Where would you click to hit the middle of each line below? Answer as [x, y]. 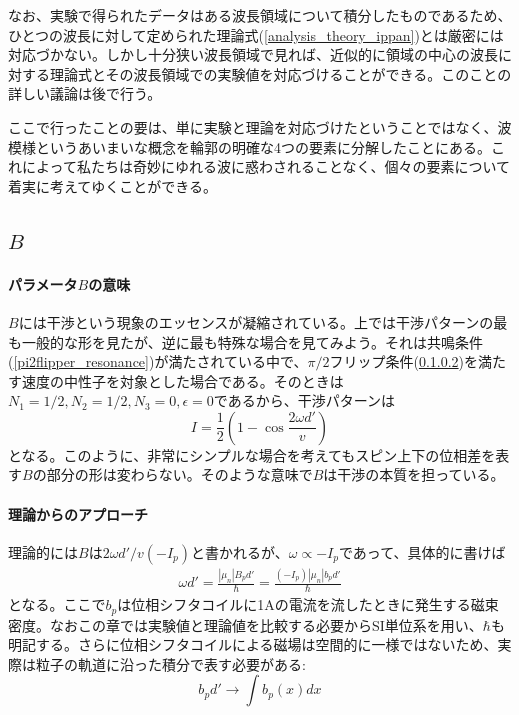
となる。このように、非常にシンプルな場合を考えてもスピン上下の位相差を [252, 454]
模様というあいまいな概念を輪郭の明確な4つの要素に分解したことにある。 [249, 146]
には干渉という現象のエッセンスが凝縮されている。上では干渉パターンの [256, 321]
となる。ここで [57, 604]
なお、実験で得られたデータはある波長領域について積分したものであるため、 [260, 15]
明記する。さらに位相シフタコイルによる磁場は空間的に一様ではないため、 [253, 644]
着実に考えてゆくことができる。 [113, 185]
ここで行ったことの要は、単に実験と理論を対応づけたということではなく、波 [260, 126]
